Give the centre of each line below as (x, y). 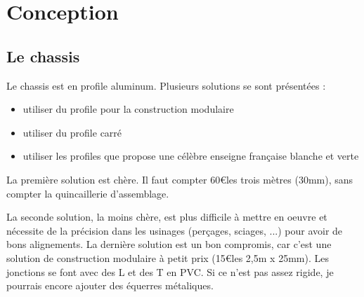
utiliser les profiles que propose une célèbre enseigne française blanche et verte (191, 156)
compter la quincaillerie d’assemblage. (88, 193)
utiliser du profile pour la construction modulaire (128, 109)
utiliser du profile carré (72, 132)
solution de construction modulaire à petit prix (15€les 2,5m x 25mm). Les (168, 257)
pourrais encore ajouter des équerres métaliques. (110, 285)
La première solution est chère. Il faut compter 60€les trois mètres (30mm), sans (180, 179)
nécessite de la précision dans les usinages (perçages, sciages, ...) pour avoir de (175, 230)
